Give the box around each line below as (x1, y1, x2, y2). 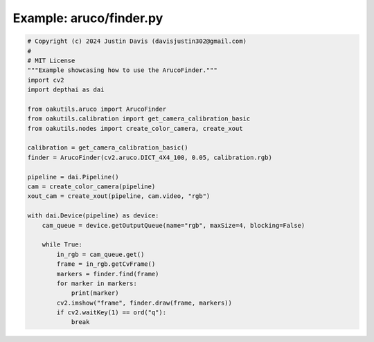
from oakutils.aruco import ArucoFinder (27, 105, 166, 113)
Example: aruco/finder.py (12, 10, 163, 26)
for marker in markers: (56, 279, 138, 287)
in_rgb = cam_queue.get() (56, 250, 145, 258)
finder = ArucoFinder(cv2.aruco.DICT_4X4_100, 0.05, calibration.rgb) (27, 153, 273, 161)
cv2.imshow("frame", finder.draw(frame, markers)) (56, 298, 232, 307)
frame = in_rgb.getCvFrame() (56, 260, 156, 268)
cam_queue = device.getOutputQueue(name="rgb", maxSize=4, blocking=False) (42, 222, 305, 229)
